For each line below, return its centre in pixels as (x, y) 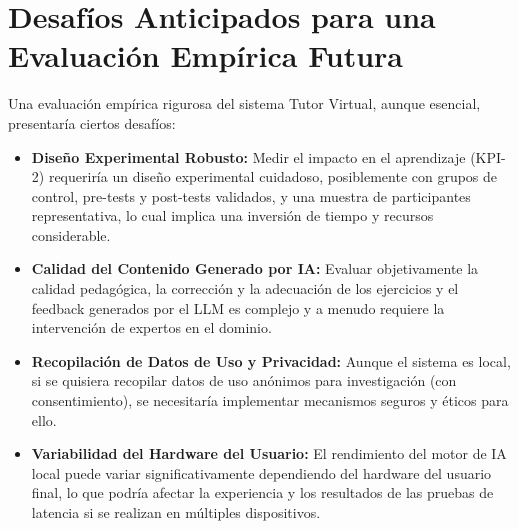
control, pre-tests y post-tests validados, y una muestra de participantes (251, 195)
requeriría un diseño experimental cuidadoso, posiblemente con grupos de (273, 176)
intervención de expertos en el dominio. (151, 327)
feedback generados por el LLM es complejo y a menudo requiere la (238, 307)
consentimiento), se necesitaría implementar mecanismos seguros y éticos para (270, 400)
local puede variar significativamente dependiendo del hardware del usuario (261, 472)
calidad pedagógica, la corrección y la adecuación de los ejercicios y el (245, 288)
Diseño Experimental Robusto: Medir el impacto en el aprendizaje (248, 156)
